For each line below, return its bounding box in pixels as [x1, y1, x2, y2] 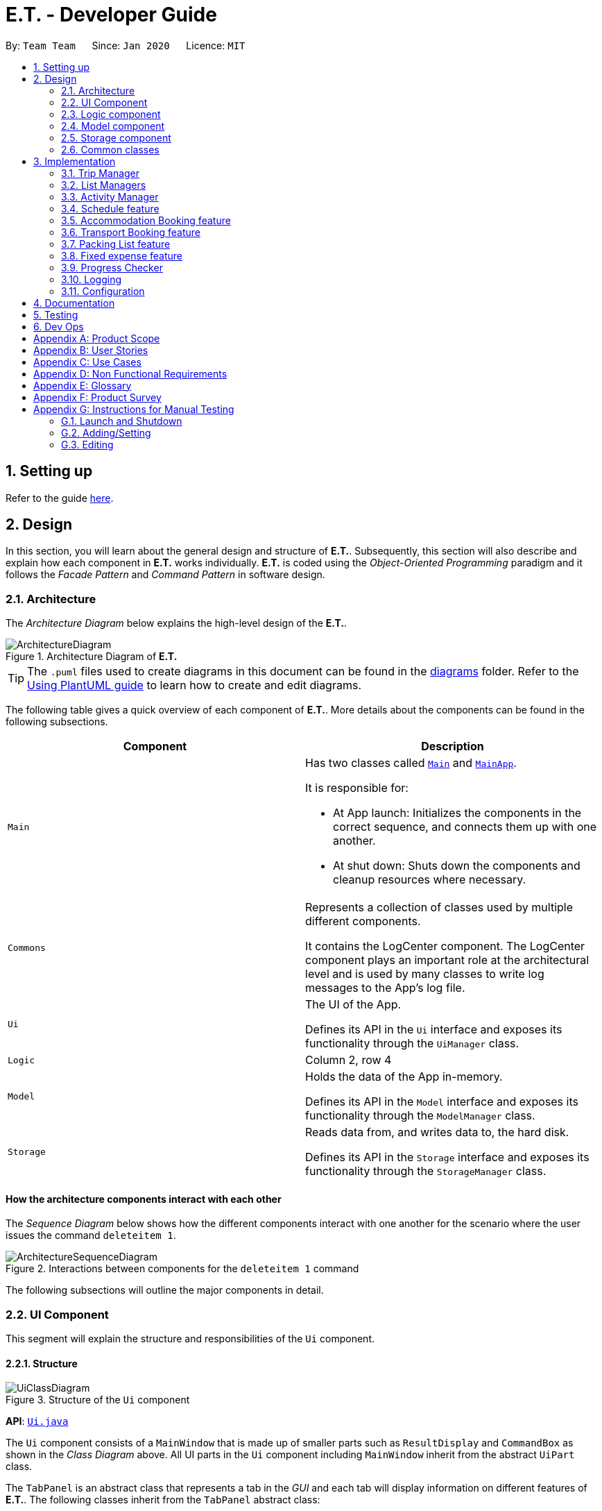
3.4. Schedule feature [61, 202, 160, 214]
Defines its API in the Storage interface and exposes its [305, 1150, 590, 1165]
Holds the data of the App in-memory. [305, 1070, 503, 1084]
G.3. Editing [61, 438, 114, 450]
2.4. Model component [61, 119, 165, 132]
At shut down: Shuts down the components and [333, 859, 580, 873]
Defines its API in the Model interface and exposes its [305, 1095, 578, 1109]
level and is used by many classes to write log [305, 967, 544, 981]
